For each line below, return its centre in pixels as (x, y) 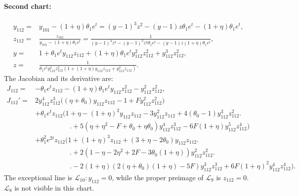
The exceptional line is (38, 177)
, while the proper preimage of (158, 177)
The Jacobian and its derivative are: (59, 78)
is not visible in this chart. (54, 187)
